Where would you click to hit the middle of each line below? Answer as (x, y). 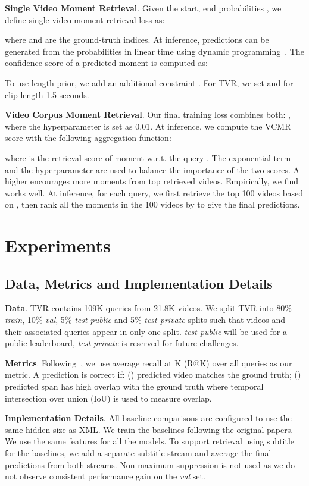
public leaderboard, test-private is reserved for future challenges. (122, 343)
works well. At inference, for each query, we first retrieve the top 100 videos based (154, 192)
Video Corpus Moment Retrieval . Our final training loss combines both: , (148, 115)
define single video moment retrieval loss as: (85, 19)
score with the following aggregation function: (88, 138)
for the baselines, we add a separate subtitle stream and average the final (138, 453)
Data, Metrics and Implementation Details (139, 283)
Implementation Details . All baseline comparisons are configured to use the (148, 418)
